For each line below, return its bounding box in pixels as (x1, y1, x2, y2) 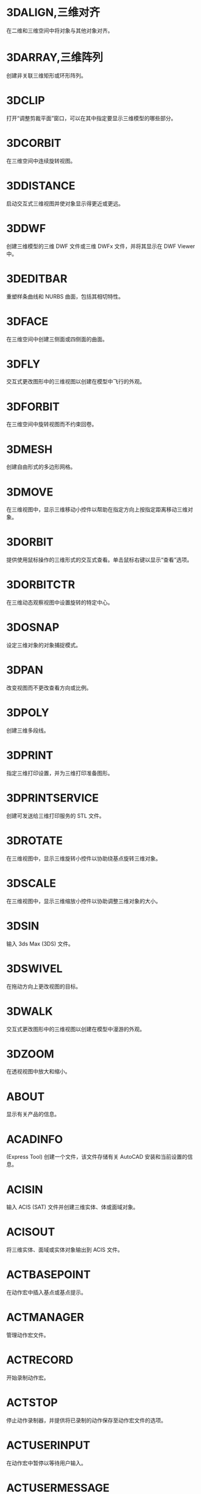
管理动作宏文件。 (6, 1331, 49, 1339)
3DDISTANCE (6, 179, 76, 193)
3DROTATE (6, 834, 63, 847)
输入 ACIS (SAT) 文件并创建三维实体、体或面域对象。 (6, 1203, 139, 1211)
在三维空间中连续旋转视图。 (6, 157, 76, 165)
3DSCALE (6, 876, 57, 890)
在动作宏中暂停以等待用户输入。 (6, 1459, 86, 1467)
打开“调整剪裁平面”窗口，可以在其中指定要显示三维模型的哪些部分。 (6, 114, 177, 122)
